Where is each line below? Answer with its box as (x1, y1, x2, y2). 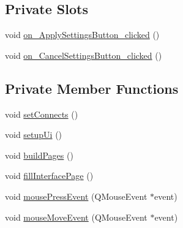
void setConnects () (5, 107, 78, 120)
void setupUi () (5, 128, 62, 141)
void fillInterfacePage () (5, 169, 94, 182)
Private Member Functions (5, 78, 179, 97)
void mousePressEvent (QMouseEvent (5, 189, 148, 202)
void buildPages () (5, 148, 73, 161)
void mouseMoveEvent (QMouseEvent (5, 210, 148, 223)
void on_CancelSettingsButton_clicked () (5, 48, 162, 61)
